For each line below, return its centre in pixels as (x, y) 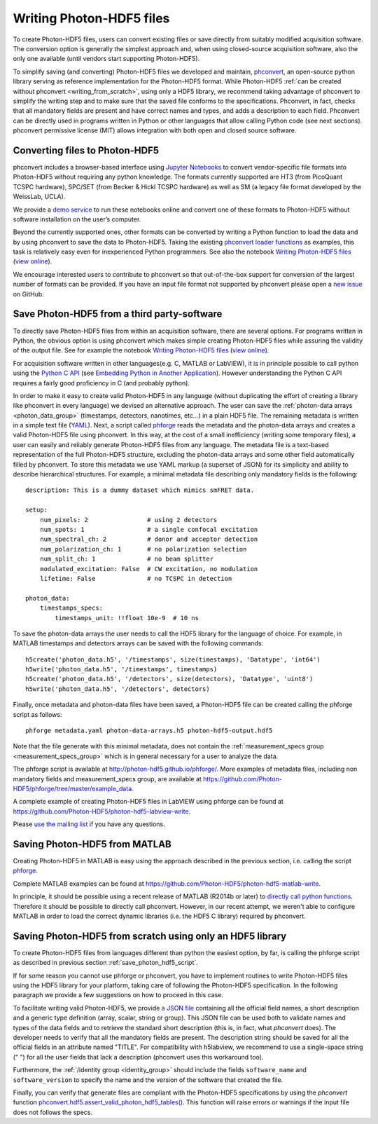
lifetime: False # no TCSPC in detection (136, 578)
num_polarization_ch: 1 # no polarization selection (143, 549)
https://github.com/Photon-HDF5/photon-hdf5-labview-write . (102, 811)
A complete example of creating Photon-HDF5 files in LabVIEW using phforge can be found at (148, 802)
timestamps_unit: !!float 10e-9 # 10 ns (127, 618)
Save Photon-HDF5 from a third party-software (118, 314)
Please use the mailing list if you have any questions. (89, 824)
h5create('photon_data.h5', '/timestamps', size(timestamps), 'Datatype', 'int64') (173, 659)
